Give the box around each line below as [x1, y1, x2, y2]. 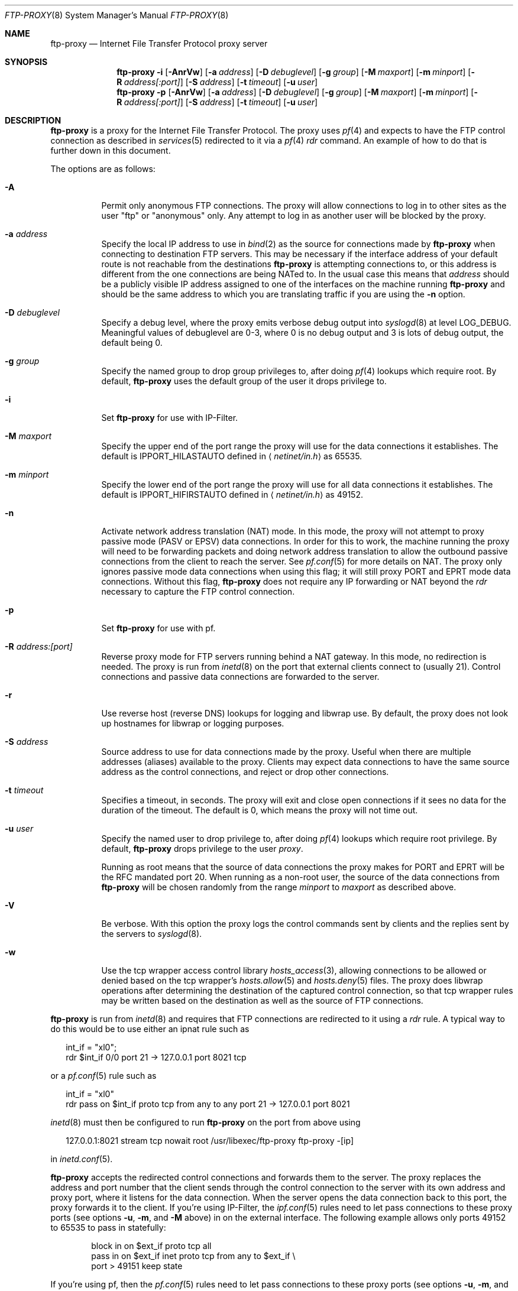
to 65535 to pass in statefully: [50, 1222, 166, 1232]
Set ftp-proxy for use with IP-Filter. [101, 413, 238, 423]
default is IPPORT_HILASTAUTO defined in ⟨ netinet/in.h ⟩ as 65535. [101, 451, 362, 461]
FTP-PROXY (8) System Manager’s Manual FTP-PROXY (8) [5, 10, 229, 20]
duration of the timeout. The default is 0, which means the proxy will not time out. [101, 805, 418, 815]
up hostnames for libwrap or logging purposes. [101, 718, 284, 728]
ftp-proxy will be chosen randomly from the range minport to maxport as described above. [101, 882, 457, 892]
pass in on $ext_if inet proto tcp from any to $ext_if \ [91, 1251, 296, 1261]
